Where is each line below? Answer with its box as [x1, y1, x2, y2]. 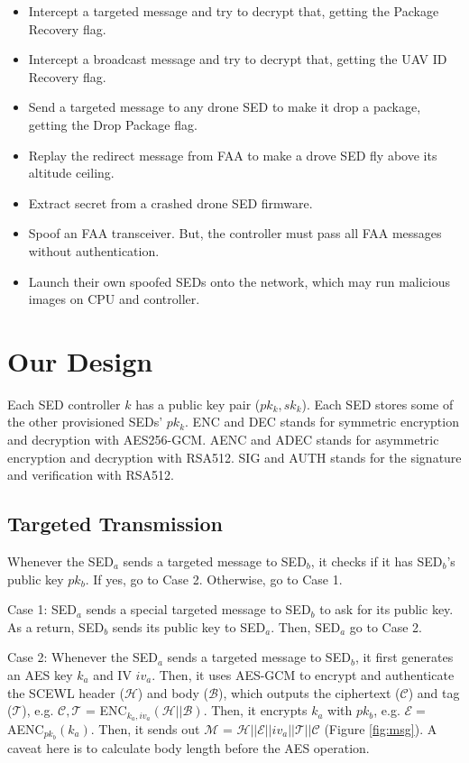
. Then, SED [271, 617, 341, 636]
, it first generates [354, 648, 454, 666]
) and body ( [137, 683, 209, 702]
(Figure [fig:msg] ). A [324, 720, 437, 739]
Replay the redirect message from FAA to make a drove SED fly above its [28, 145, 437, 164]
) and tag [408, 683, 460, 702]
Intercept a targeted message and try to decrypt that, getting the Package [28, 2, 439, 20]
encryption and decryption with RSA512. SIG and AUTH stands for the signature [7, 447, 462, 466]
